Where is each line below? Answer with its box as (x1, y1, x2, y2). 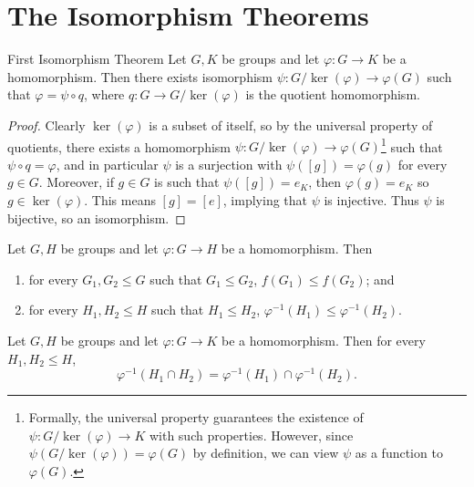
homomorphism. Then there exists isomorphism (7, 67, 273, 86)
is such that (154, 172, 220, 192)
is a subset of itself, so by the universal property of (149, 115, 433, 134)
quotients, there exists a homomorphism (7, 137, 231, 156)
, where (83, 85, 125, 104)
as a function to (355, 443, 443, 462)
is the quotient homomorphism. (245, 85, 420, 104)
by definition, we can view (192, 443, 339, 462)
